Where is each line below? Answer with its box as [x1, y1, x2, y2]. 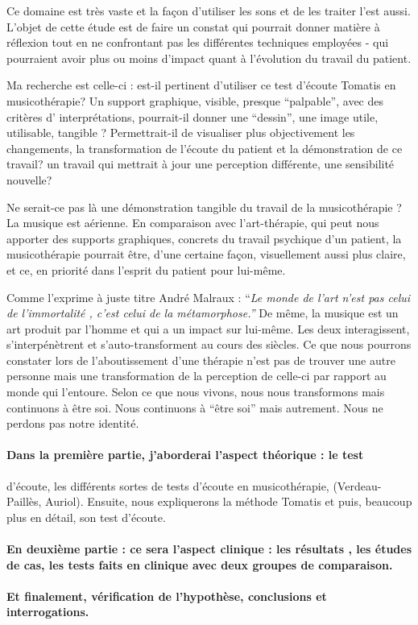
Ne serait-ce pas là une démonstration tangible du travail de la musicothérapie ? [6, 198, 402, 215]
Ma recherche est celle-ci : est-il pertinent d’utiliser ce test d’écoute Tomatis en [6, 77, 396, 93]
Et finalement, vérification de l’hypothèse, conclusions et [6, 587, 327, 604]
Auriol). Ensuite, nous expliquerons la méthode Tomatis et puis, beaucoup [45, 493, 412, 510]
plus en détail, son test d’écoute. [6, 508, 166, 525]
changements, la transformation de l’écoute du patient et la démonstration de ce [6, 139, 403, 156]
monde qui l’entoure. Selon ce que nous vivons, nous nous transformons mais [6, 383, 385, 400]
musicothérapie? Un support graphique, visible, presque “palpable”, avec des [6, 92, 384, 109]
